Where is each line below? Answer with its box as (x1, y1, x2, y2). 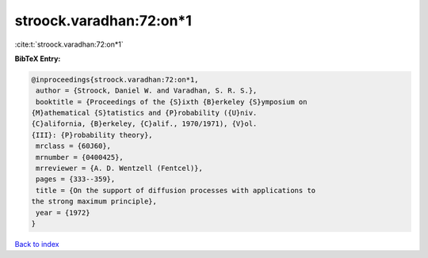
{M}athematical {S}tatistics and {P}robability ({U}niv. (31, 108, 258, 118)
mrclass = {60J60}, (36, 142, 111, 150)
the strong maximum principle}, (31, 197, 158, 206)
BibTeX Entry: (14, 54, 61, 63)
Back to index (14, 239, 59, 249)
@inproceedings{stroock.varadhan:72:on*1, (31, 75, 199, 84)
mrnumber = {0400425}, (36, 153, 124, 161)
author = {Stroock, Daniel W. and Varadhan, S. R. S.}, (36, 86, 258, 95)
